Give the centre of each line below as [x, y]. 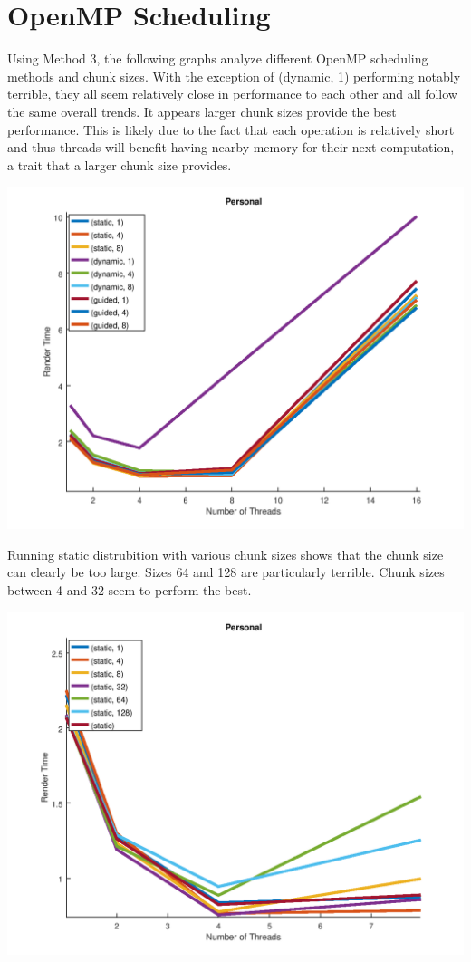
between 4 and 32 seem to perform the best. [130, 590]
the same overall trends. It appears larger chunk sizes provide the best [202, 111]
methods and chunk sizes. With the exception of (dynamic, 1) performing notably [234, 76]
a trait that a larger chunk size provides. [120, 164]
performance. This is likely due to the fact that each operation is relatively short [231, 129]
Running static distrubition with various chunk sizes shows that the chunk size [226, 554]
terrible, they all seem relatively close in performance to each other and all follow [232, 94]
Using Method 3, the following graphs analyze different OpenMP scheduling [218, 58]
